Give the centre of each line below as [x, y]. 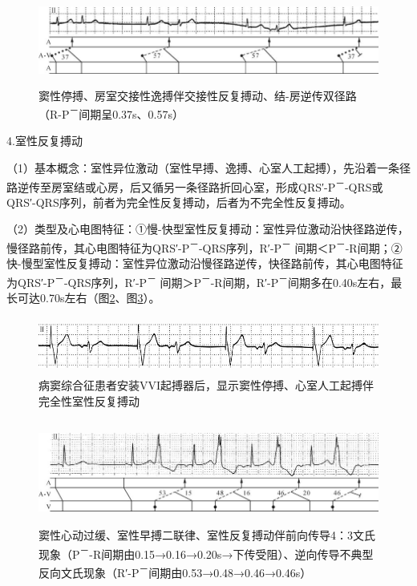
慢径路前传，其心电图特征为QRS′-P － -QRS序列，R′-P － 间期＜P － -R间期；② [204, 247]
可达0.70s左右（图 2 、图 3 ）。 [89, 298]
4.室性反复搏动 [45, 141]
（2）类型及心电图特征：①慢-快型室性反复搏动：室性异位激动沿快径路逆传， [208, 229]
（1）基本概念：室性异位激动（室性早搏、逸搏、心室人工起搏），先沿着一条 [203, 168]
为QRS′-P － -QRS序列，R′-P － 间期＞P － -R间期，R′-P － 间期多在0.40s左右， [199, 281]
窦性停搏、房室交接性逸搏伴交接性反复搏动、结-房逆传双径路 [198, 95]
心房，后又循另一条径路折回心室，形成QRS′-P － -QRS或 [239, 185]
